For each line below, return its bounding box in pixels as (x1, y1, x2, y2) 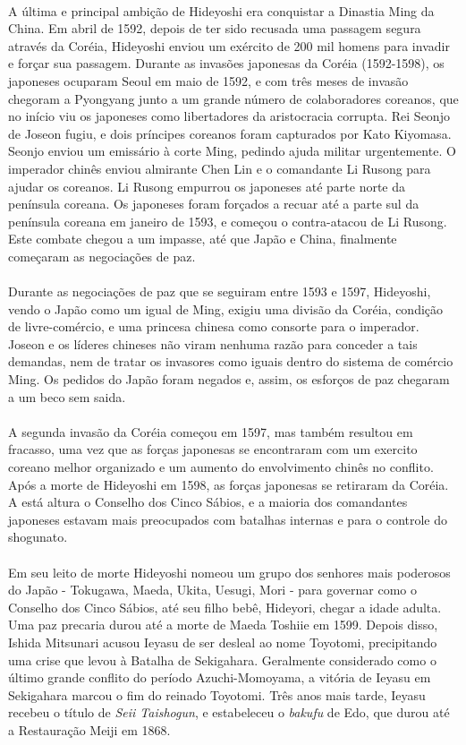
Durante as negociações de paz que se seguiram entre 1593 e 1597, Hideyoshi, (8, 282, 431, 301)
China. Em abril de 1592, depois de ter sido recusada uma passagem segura (8, 19, 421, 38)
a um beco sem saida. (8, 387, 126, 406)
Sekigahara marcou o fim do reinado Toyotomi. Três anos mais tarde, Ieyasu (8, 685, 426, 704)
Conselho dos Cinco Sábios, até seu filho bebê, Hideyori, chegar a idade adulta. (8, 597, 442, 616)
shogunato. (8, 527, 68, 546)
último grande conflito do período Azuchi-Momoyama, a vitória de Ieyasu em (8, 668, 431, 687)
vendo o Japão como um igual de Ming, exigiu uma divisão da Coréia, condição (8, 299, 444, 318)
